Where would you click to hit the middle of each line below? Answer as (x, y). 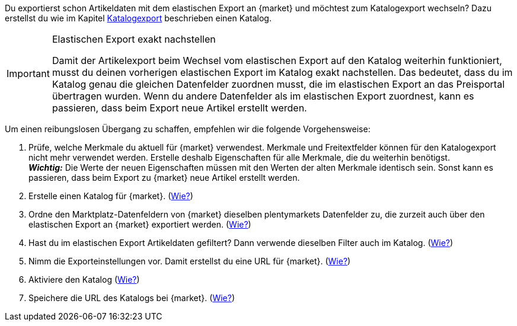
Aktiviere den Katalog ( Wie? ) (84, 279)
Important (28, 73)
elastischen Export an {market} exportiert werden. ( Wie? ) (140, 224)
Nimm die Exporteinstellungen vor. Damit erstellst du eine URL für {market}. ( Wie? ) (190, 261)
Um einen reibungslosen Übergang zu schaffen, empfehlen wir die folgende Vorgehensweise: (188, 129)
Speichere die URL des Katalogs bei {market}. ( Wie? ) (132, 298)
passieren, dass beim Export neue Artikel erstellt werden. (179, 108)
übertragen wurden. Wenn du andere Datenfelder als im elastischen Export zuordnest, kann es (263, 96)
